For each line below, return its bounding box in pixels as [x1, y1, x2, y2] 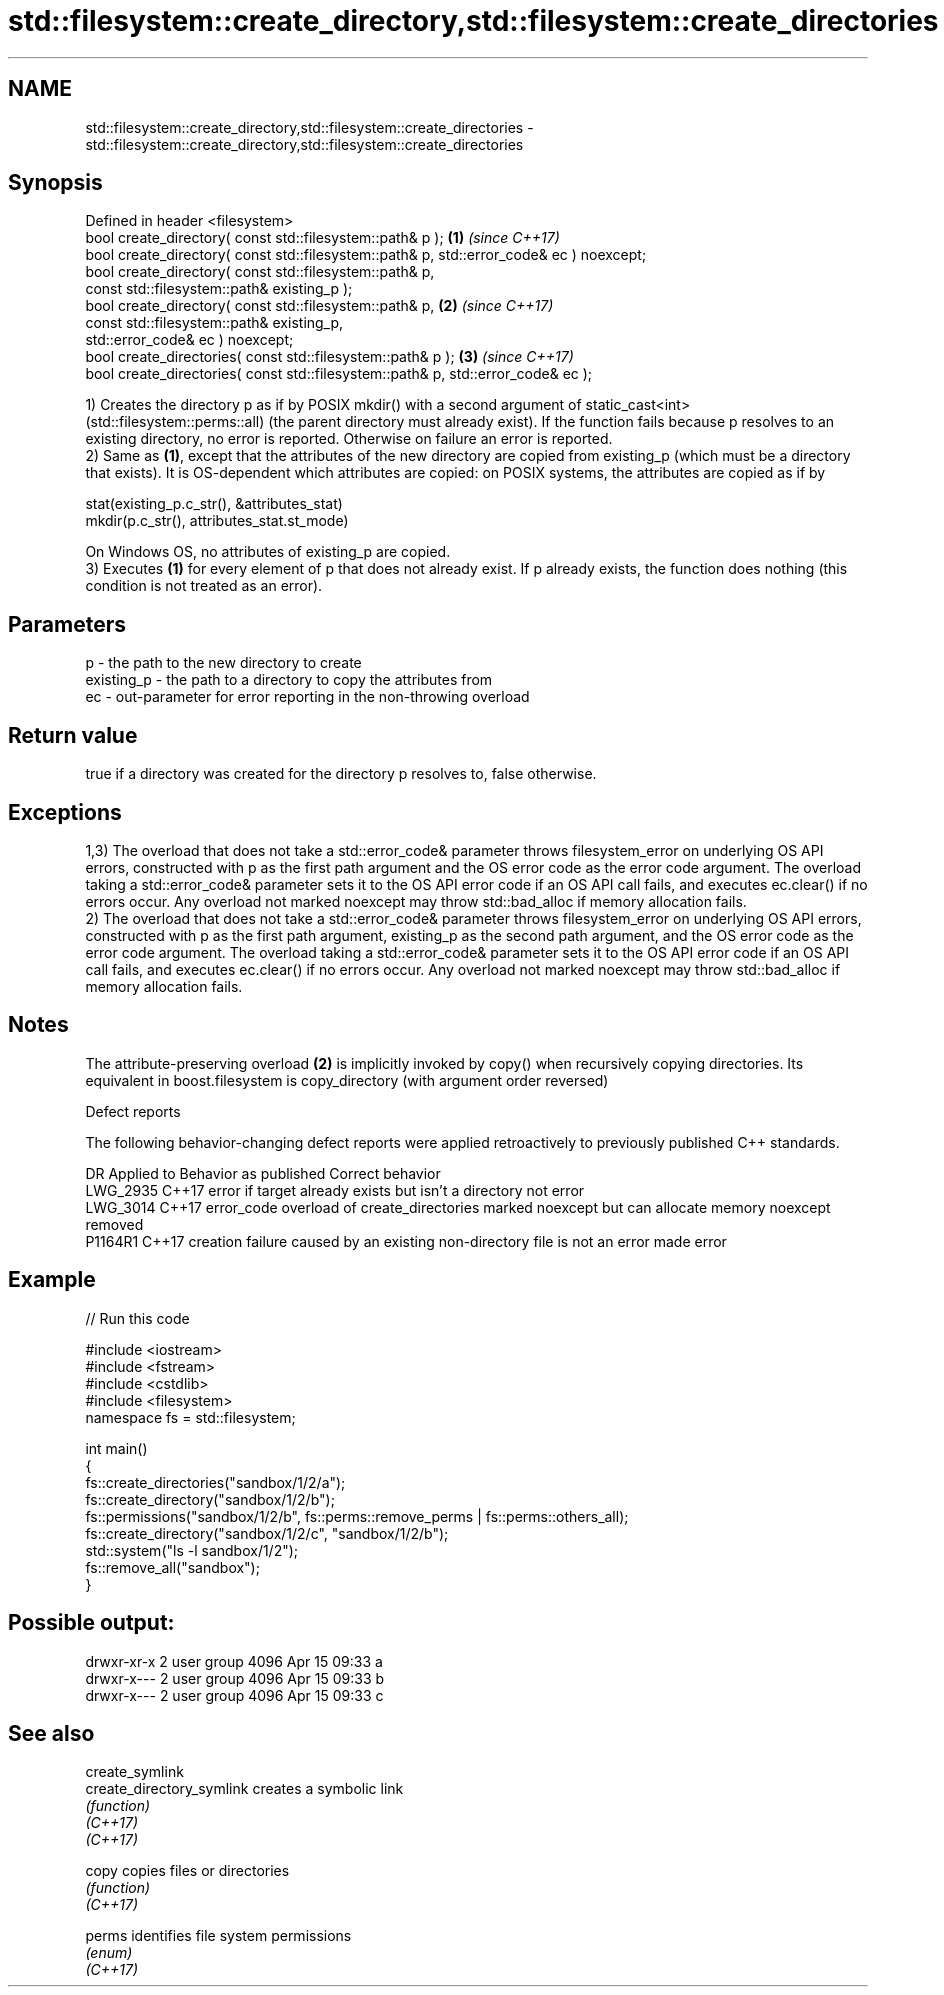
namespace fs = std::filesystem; [85, 1408, 296, 1426]
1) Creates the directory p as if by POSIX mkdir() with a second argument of [85, 396, 582, 414]
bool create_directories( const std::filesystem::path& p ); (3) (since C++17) [85, 348, 574, 366]
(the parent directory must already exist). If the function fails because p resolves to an [268, 413, 835, 431]
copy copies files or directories [85, 1862, 290, 1880]
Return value [8, 722, 138, 748]
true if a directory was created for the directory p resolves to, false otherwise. [85, 765, 597, 783]
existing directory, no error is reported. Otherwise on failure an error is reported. [85, 430, 613, 448]
